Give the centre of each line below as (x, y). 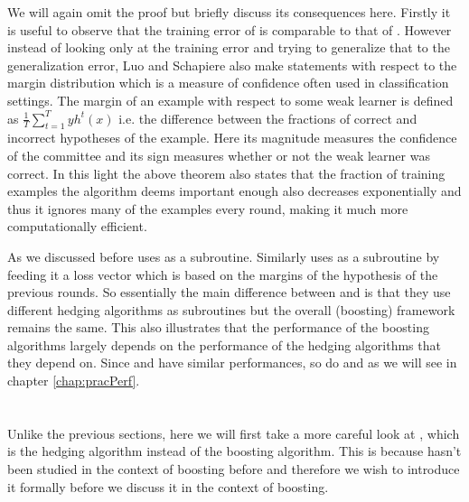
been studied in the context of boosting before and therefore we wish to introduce (234, 469)
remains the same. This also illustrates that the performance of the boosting (218, 327)
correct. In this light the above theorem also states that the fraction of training (226, 173)
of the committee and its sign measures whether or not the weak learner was (219, 155)
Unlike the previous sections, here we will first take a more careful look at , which (234, 433)
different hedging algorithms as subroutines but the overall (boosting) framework (231, 309)
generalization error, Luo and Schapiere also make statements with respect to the (232, 65)
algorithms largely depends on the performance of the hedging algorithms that (224, 344)
